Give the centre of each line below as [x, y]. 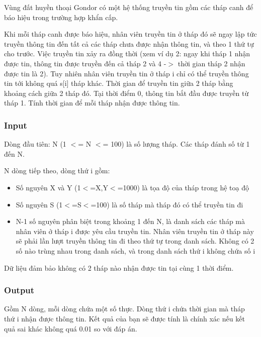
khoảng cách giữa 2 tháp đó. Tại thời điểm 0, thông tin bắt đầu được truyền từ [126, 93]
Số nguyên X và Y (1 [48, 187]
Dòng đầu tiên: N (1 [35, 144]
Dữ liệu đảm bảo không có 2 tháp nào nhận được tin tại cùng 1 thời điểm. [119, 267]
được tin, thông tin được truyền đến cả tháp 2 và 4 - [85, 63]
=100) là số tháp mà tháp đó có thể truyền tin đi [167, 204]
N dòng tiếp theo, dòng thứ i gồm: [57, 171]
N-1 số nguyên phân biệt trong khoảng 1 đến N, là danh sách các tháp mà [130, 221]
